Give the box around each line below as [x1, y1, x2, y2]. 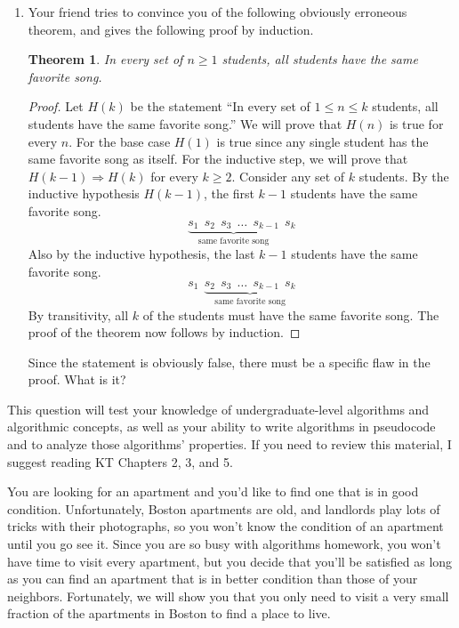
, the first [204, 184, 254, 203]
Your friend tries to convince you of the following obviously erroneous [28, 3, 407, 20]
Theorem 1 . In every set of [28, 50, 183, 68]
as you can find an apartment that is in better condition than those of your [7, 569, 418, 588]
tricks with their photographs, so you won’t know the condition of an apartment [7, 517, 444, 535]
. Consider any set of [231, 166, 345, 185]
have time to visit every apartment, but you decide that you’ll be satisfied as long [7, 552, 453, 570]
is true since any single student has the [216, 132, 429, 150]
